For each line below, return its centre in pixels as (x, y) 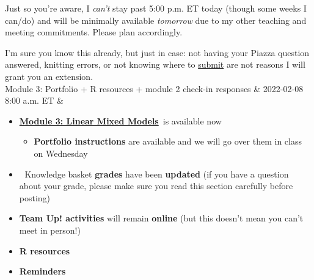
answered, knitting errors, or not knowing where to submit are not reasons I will (155, 64)
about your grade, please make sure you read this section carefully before (156, 186)
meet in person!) (50, 230)
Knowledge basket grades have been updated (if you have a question (157, 174)
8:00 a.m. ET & (34, 100)
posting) (35, 197)
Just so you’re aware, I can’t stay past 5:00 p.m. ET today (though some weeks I (156, 8)
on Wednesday (61, 153)
